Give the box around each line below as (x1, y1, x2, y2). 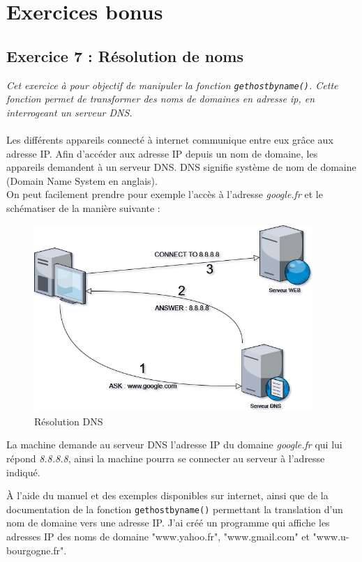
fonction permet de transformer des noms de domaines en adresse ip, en (6, 91, 315, 106)
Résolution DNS (34, 413, 103, 428)
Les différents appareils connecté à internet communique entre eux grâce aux (6, 132, 333, 147)
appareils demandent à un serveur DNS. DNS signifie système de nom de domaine (6, 160, 356, 174)
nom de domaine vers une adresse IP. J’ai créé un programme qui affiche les (6, 515, 330, 530)
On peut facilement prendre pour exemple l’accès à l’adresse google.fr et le (6, 187, 323, 202)
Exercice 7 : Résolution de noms (6, 45, 243, 66)
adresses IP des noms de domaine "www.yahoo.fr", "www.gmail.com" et (6, 529, 310, 544)
